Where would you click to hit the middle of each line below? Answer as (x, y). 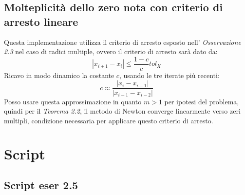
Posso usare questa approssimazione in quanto (73, 101)
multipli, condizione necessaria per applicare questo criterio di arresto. (109, 120)
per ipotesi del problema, (202, 101)
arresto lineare (41, 21)
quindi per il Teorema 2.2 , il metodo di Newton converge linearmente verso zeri (122, 111)
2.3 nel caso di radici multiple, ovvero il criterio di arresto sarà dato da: (111, 51)
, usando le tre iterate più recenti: (169, 75)
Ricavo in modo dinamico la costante (59, 75)
